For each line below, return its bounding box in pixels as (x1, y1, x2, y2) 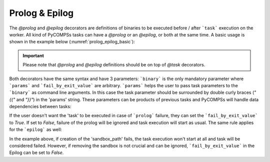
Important (22, 52, 44, 58)
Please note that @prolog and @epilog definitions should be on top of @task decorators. (22, 62, 205, 68)
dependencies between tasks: (9, 104, 71, 110)
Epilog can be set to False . (9, 150, 64, 156)
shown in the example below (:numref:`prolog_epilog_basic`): (9, 39, 135, 45)
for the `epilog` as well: (9, 127, 62, 133)
